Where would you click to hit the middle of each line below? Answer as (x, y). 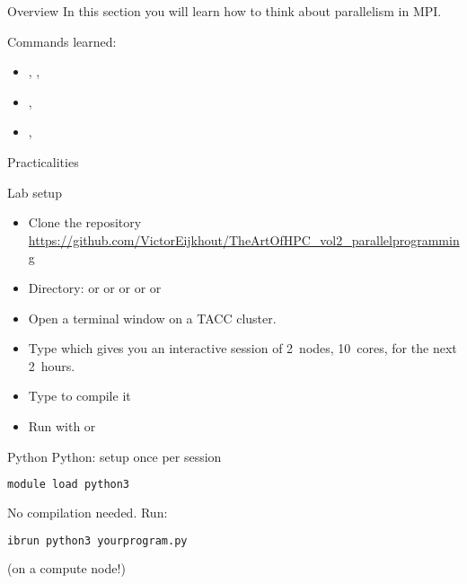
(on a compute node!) (66, 568)
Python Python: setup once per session (115, 456)
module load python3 (69, 485)
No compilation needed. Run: (88, 512)
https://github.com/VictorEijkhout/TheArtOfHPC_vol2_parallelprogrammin (244, 239)
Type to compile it (79, 396)
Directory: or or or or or (95, 287)
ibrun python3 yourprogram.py (97, 540)
